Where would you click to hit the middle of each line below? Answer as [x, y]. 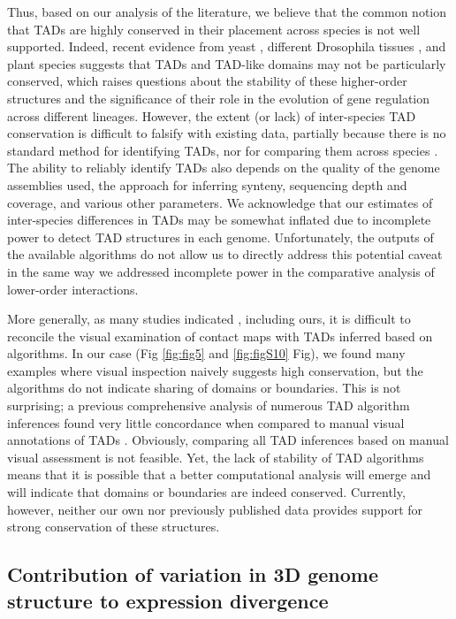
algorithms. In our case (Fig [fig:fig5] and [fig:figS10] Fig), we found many [206, 353]
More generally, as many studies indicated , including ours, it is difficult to [209, 319]
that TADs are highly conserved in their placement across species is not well [214, 29]
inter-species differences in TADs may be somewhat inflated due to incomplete [219, 220]
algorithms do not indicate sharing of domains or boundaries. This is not [204, 388]
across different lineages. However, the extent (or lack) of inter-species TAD [212, 115]
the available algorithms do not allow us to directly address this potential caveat [225, 254]
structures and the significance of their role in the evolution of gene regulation [219, 98]
